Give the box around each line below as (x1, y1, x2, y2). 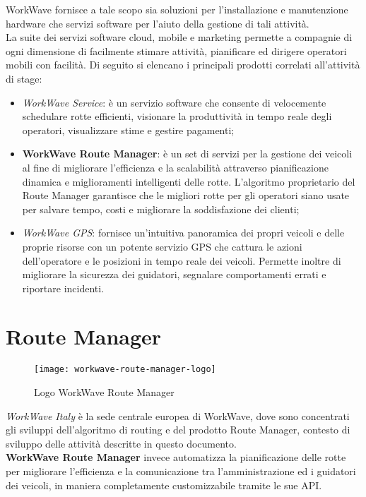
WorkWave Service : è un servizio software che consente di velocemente (22, 95, 326, 109)
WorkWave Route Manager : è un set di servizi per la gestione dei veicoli (22, 146, 353, 161)
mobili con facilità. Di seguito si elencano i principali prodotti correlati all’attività (6, 57, 360, 72)
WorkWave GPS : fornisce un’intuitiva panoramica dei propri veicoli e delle (22, 225, 345, 240)
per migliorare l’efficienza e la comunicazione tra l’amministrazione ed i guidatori (6, 464, 356, 479)
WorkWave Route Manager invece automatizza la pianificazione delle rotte (6, 450, 346, 465)
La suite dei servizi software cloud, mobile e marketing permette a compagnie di (6, 30, 353, 44)
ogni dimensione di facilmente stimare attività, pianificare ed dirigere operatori (6, 43, 347, 58)
